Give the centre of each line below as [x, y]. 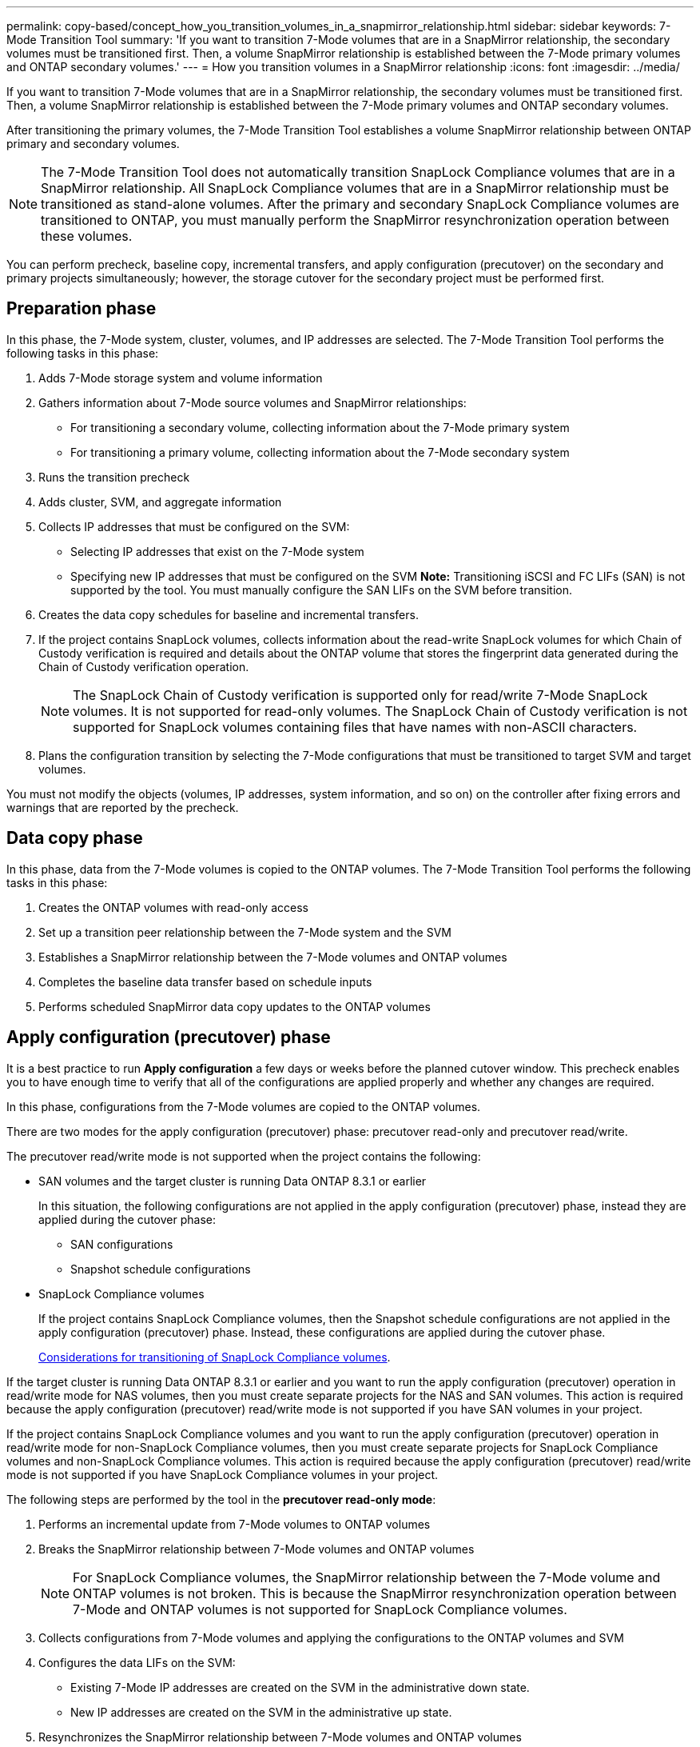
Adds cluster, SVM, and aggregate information [160, 502]
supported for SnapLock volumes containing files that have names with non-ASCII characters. [355, 727]
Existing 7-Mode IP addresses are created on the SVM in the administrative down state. [300, 1687]
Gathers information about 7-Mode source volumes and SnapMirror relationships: [253, 402]
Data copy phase [75, 838]
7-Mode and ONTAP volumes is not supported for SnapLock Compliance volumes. [320, 1609]
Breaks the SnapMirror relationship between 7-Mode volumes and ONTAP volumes [257, 1549]
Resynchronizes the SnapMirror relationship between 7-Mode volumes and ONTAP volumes [280, 1737]
